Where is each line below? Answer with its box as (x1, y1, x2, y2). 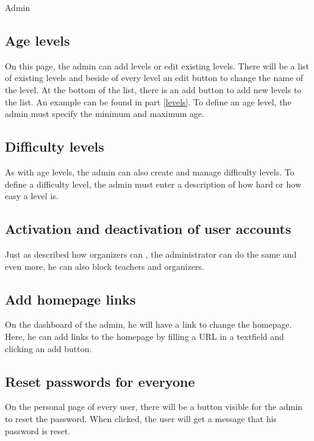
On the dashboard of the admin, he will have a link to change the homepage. (5, 318, 292, 331)
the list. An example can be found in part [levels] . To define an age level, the (5, 95, 291, 108)
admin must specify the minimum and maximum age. (5, 107, 205, 120)
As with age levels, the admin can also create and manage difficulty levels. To (5, 165, 294, 178)
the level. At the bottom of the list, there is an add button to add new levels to (5, 83, 302, 96)
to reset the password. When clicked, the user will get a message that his (5, 412, 277, 425)
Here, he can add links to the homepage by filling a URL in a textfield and (5, 330, 284, 342)
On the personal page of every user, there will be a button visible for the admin (5, 400, 303, 413)
